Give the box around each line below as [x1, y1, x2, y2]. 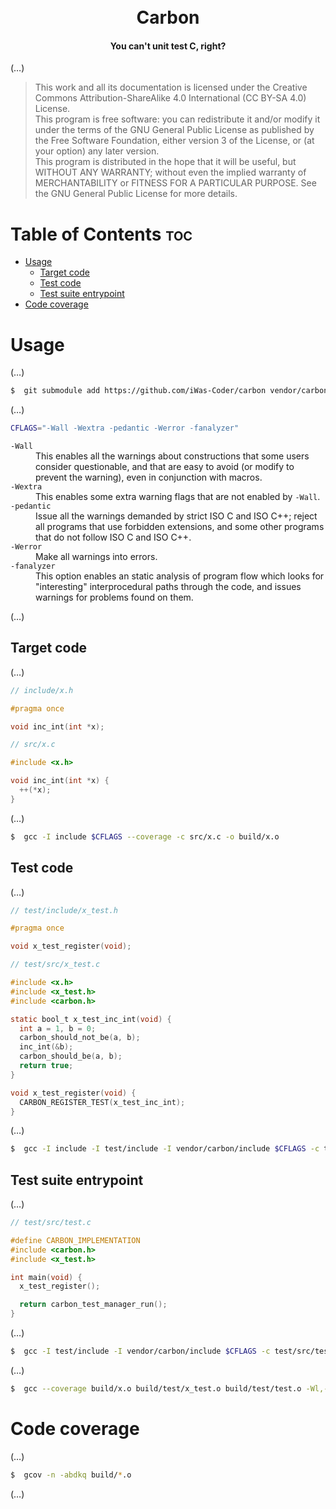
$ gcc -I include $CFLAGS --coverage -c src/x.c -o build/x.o [10, 831, 280, 842]
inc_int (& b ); [19, 1042, 74, 1052]
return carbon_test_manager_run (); [19, 1300, 168, 1310]
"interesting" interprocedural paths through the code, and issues [35, 581, 302, 593]
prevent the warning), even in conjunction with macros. [35, 471, 263, 484]
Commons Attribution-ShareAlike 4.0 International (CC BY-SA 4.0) [34, 92, 307, 104]
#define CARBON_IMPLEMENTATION [10, 1235, 141, 1245]
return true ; [19, 1061, 74, 1071]
